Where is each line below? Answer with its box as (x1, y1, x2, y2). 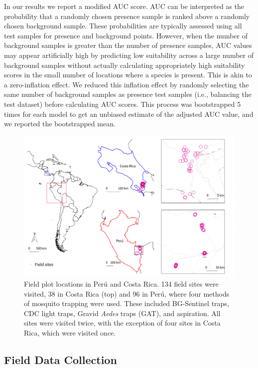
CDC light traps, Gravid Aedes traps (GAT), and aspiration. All (24, 308, 221, 318)
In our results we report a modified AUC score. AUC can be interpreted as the (4, 1, 244, 11)
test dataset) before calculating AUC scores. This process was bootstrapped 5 (4, 98, 241, 109)
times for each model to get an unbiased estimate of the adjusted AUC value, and (4, 108, 254, 119)
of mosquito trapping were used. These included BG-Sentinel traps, (24, 298, 229, 309)
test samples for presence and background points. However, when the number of (4, 30, 248, 40)
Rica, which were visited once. (24, 328, 116, 338)
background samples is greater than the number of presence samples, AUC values (4, 40, 252, 50)
